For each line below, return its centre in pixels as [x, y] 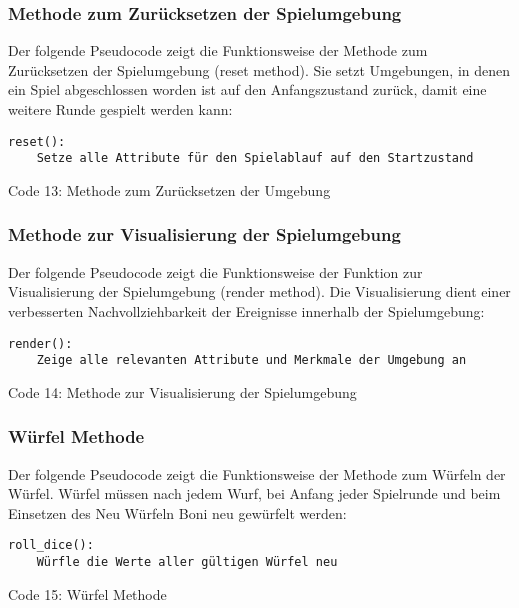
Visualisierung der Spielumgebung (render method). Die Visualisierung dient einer [259, 291]
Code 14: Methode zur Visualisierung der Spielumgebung [182, 391]
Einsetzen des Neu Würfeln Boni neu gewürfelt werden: [177, 512]
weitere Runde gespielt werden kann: [120, 109]
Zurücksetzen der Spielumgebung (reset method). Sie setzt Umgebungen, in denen [259, 69]
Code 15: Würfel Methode [87, 593]
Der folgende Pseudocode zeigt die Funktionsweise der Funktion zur [215, 271]
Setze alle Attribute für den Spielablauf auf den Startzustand [255, 158]
